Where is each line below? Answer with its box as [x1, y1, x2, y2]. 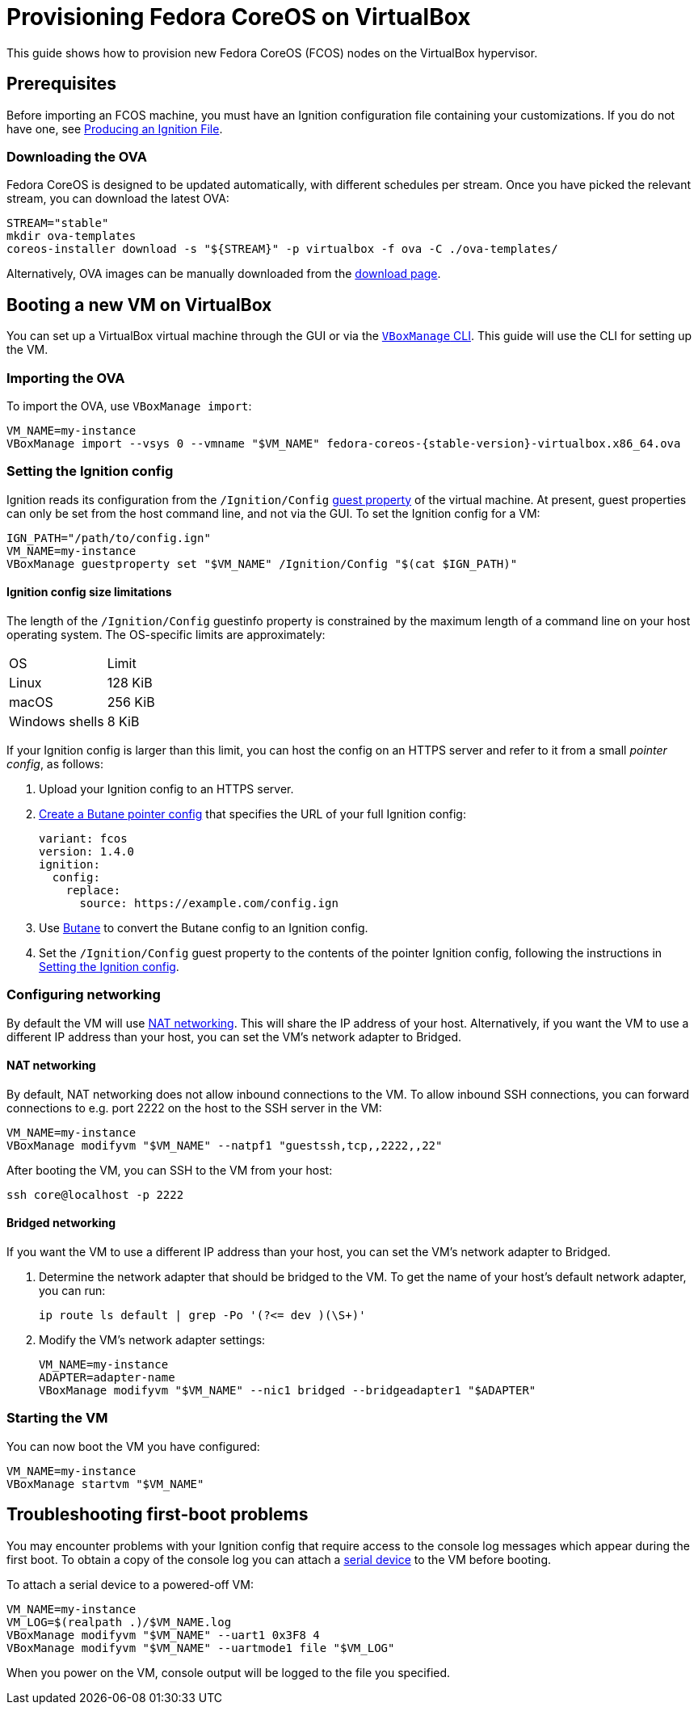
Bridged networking [6, 1216, 116, 1230]
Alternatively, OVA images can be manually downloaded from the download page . [6, 267, 441, 281]
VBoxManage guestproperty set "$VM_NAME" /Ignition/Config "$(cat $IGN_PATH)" [6, 557, 518, 570]
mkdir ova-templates [6, 229, 137, 243]
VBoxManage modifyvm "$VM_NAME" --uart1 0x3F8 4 [6, 1628, 320, 1642]
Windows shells [9, 713, 104, 729]
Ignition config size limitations [6, 585, 172, 599]
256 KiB [107, 693, 155, 710]
